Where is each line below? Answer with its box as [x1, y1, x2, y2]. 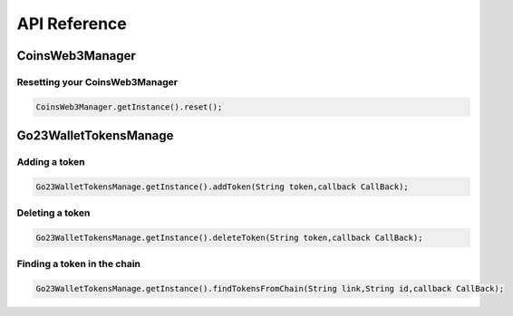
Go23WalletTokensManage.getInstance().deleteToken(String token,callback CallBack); [35, 233, 423, 244]
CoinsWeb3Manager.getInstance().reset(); [35, 101, 223, 112]
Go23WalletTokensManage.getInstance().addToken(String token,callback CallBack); [35, 181, 410, 192]
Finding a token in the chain [16, 258, 140, 271]
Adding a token [16, 156, 85, 168]
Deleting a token [16, 206, 91, 219]
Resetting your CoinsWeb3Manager [16, 75, 179, 88]
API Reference [16, 14, 127, 34]
